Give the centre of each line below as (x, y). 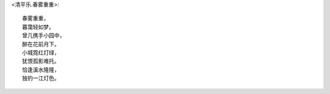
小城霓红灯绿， (41, 52)
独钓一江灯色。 (41, 78)
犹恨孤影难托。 (41, 61)
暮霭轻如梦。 (38, 27)
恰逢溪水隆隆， (41, 70)
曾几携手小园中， (44, 36)
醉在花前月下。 (41, 44)
